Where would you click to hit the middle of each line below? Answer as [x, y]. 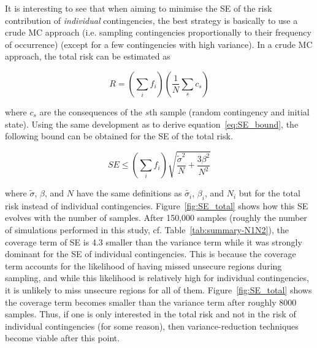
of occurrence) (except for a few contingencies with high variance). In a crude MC [159, 44]
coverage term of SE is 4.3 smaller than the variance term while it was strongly [154, 242]
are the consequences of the [91, 111]
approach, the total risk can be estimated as [88, 56]
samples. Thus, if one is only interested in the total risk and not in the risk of [151, 314]
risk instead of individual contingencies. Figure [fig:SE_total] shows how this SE [157, 205]
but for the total [269, 193]
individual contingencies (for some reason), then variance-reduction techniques [152, 326]
